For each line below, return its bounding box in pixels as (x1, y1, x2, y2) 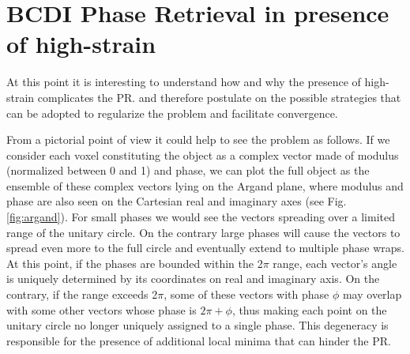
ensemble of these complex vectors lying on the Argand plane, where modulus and (6, 177, 404, 194)
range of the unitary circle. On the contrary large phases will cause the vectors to (6, 224, 401, 240)
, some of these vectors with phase (164, 286, 329, 303)
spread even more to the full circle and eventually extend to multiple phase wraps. (6, 239, 404, 256)
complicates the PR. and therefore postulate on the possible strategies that (37, 88, 401, 105)
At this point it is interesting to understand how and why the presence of (6, 73, 361, 90)
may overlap (342, 286, 402, 303)
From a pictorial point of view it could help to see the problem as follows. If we (6, 131, 390, 148)
